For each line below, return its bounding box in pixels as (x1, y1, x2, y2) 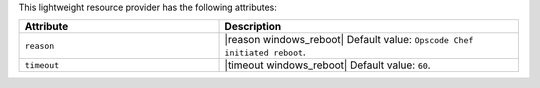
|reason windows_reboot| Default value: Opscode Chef (224, 33, 474, 47)
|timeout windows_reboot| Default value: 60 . (224, 58, 431, 72)
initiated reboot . (224, 45, 307, 59)
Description (224, 20, 282, 34)
